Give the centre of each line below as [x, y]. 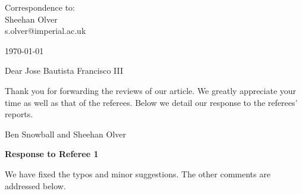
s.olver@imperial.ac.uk [45, 31]
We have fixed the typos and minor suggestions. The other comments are [138, 173]
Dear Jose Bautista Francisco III [64, 71]
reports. [19, 114]
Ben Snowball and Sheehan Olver [66, 134]
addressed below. [35, 185]
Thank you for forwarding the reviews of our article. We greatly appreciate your [151, 90]
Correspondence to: [40, 7]
